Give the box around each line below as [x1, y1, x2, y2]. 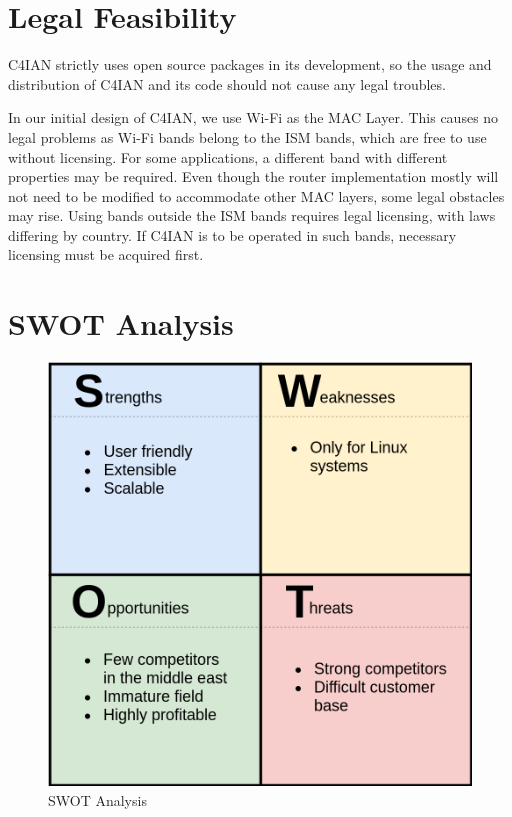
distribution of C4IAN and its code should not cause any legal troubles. [8, 73, 446, 94]
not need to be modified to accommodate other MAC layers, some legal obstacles [8, 185, 505, 206]
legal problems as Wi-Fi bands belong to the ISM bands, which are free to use [8, 126, 487, 147]
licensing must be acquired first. [8, 244, 204, 265]
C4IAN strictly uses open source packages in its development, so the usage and [8, 54, 492, 75]
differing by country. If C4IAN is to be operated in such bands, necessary [8, 224, 457, 245]
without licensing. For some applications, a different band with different [8, 146, 448, 167]
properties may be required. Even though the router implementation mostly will [8, 166, 499, 187]
